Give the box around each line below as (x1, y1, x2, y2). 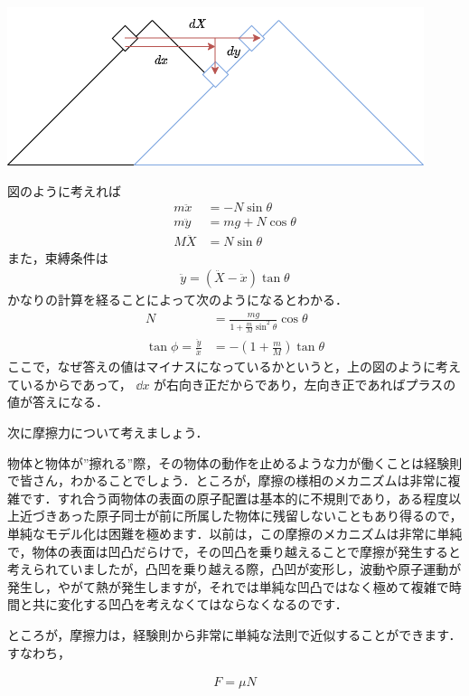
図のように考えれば (7, 181, 121, 200)
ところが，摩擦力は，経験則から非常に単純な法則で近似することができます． (7, 625, 462, 644)
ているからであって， (7, 374, 132, 393)
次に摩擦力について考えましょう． (7, 423, 209, 441)
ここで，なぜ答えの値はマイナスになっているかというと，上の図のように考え (7, 357, 461, 376)
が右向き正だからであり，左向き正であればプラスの (154, 374, 456, 393)
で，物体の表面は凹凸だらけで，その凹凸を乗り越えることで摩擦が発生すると (7, 541, 462, 560)
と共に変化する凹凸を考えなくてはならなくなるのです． (19, 595, 348, 614)
